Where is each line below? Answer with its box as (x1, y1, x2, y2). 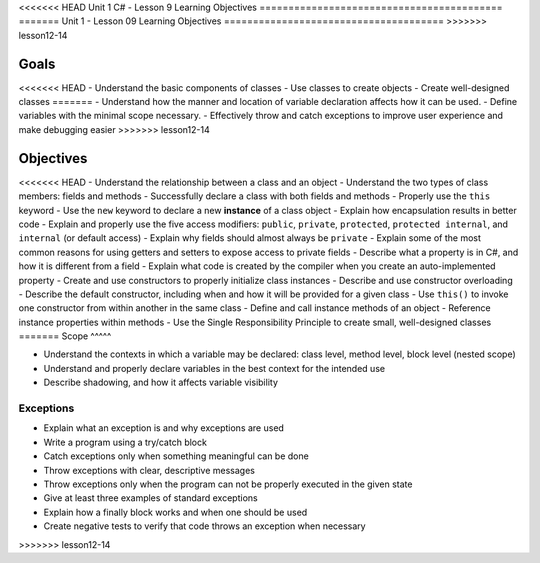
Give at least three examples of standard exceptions (43, 492, 259, 504)
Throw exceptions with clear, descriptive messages (43, 464, 255, 476)
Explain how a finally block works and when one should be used (43, 506, 308, 518)
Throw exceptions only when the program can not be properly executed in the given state (43, 478, 413, 490)
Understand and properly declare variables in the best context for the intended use (43, 362, 385, 374)
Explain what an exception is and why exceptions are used (43, 422, 285, 434)
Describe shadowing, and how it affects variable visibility (43, 376, 279, 389)
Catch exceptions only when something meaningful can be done (43, 450, 309, 462)
